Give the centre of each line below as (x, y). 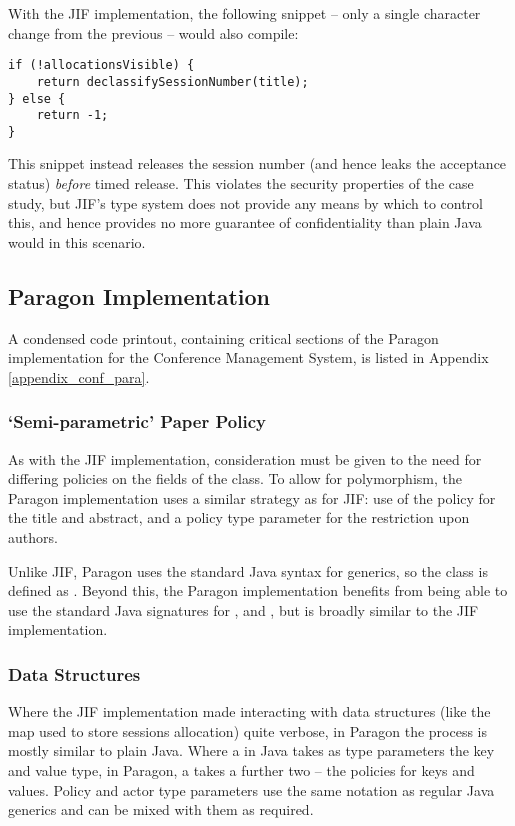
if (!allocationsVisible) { (101, 65)
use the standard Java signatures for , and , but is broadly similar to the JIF (243, 609)
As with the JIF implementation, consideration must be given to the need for (245, 458)
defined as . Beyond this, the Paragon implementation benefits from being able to (258, 590)
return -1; (72, 115)
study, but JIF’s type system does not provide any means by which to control (245, 202)
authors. (33, 537)
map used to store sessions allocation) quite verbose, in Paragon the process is (248, 730)
